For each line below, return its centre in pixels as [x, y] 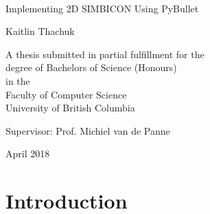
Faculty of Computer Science [66, 94]
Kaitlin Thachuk [40, 31]
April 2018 [28, 153]
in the [18, 80]
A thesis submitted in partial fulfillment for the [105, 54]
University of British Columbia [70, 108]
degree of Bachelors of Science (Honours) [91, 67]
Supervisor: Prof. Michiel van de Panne [88, 130]
